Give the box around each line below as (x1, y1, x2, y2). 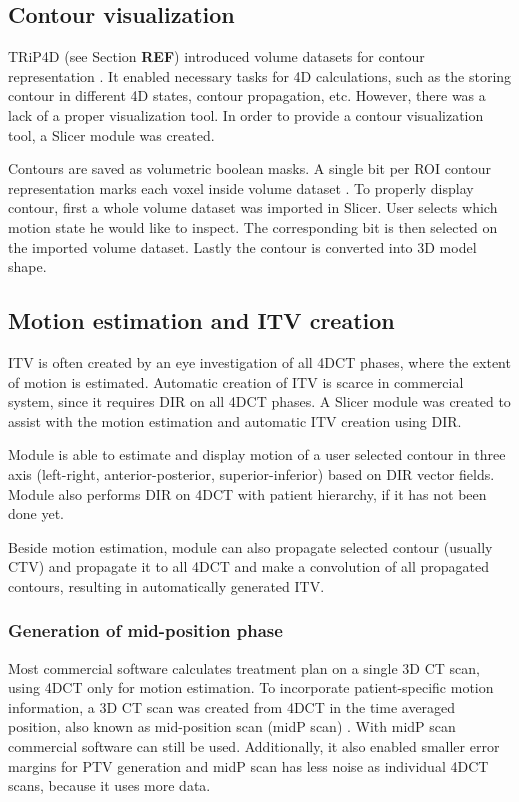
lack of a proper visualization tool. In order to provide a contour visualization (8, 104, 484, 125)
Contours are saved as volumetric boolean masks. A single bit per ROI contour (8, 158, 492, 179)
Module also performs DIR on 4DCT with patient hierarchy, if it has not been (8, 483, 487, 504)
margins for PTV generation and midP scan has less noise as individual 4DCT (8, 755, 489, 776)
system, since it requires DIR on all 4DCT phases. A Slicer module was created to (8, 391, 511, 412)
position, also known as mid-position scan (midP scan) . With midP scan (8, 716, 456, 737)
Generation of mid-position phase (8, 618, 283, 643)
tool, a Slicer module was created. (8, 124, 215, 145)
